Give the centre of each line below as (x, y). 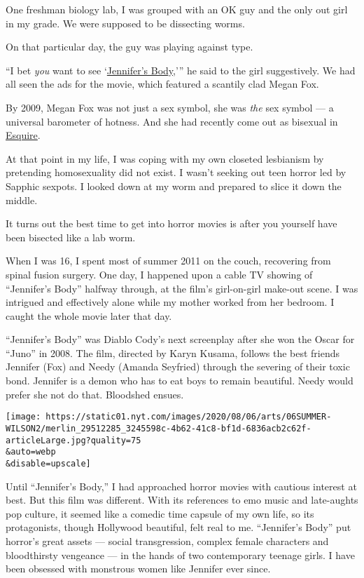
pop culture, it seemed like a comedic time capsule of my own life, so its (160, 513)
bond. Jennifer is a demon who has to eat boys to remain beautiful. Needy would (180, 381)
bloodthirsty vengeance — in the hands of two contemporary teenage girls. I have (180, 555)
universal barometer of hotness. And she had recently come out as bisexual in (172, 121)
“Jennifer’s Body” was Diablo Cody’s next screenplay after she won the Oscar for (180, 339)
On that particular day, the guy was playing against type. (129, 47)
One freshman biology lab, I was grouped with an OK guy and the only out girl (177, 9)
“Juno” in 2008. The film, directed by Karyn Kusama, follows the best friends (173, 352)
